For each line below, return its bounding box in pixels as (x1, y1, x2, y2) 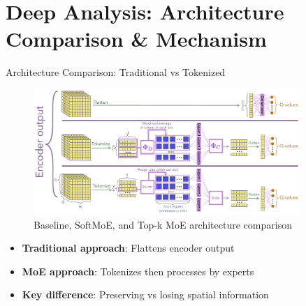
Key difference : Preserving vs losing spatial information (22, 287, 269, 302)
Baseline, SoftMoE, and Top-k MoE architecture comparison (34, 217, 292, 231)
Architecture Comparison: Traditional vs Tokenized (6, 65, 226, 79)
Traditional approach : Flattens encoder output (22, 240, 235, 255)
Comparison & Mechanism (6, 24, 267, 53)
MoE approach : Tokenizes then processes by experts (22, 263, 254, 278)
